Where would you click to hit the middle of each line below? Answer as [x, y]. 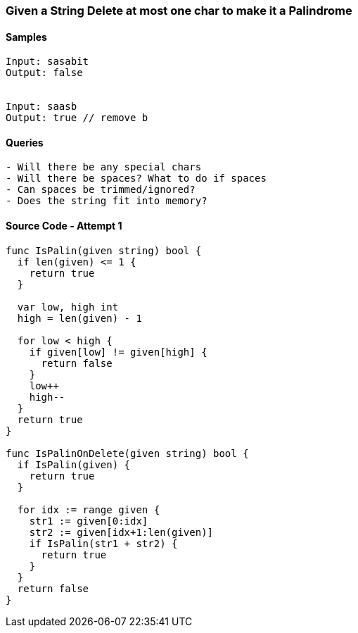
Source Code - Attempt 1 [64, 226]
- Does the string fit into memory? [107, 201]
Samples [26, 37]
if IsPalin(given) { [74, 464]
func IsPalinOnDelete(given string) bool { [127, 453]
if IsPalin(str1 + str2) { [103, 543]
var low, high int [68, 307]
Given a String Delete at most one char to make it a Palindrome [179, 11]
